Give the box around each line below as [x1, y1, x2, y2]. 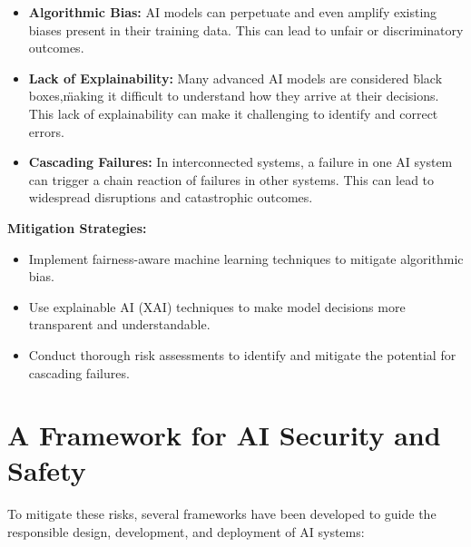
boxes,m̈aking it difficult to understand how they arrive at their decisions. [28, 86, 439, 105]
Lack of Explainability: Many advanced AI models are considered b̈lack [28, 68, 443, 87]
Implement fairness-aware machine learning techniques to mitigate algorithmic [28, 249, 464, 268]
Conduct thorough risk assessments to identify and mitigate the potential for [28, 345, 456, 364]
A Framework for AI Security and [7, 416, 441, 454]
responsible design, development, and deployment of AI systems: [7, 523, 365, 541]
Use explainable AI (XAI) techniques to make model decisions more [28, 297, 406, 316]
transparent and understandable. [28, 315, 211, 334]
